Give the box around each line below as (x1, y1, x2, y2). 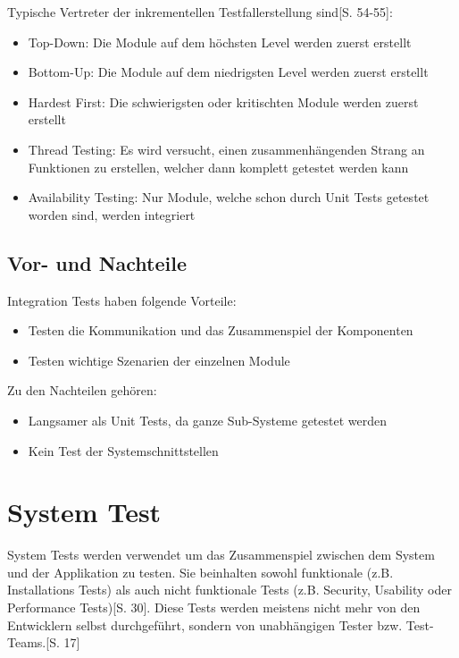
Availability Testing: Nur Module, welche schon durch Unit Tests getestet (28, 188, 430, 207)
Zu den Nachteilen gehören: (7, 381, 157, 400)
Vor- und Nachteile (7, 249, 188, 276)
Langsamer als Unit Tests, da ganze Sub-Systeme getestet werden (28, 410, 388, 429)
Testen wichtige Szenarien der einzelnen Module (28, 350, 290, 369)
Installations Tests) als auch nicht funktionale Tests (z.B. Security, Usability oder (7, 580, 452, 599)
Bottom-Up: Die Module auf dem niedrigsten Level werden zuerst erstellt (28, 63, 429, 81)
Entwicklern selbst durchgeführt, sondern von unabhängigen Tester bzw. (7, 615, 403, 634)
